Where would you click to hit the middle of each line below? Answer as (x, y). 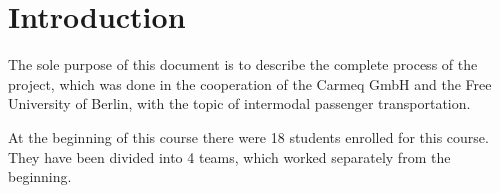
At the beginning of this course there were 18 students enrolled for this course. (248, 136)
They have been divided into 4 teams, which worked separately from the (229, 156)
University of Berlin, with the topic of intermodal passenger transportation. (239, 103)
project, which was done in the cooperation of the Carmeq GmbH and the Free (250, 83)
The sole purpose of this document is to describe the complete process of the (243, 64)
